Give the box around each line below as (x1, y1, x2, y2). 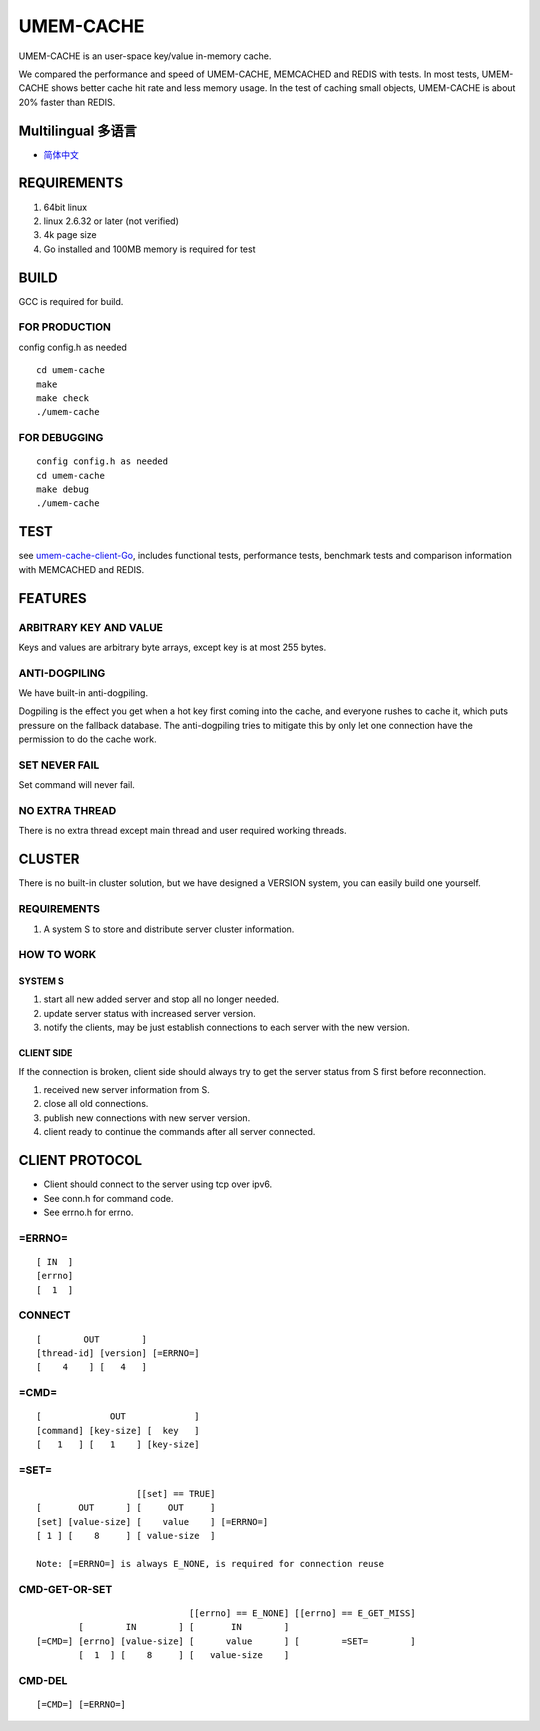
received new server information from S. (43, 1084, 210, 1096)
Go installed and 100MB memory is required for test (43, 243, 256, 255)
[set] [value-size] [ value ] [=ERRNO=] (36, 1516, 269, 1527)
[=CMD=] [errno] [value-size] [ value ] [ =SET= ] (36, 1635, 416, 1647)
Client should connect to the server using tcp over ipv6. (43, 1178, 273, 1190)
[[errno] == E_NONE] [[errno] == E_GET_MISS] (188, 1607, 416, 1619)
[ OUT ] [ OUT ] (36, 1502, 216, 1514)
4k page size (43, 229, 97, 241)
